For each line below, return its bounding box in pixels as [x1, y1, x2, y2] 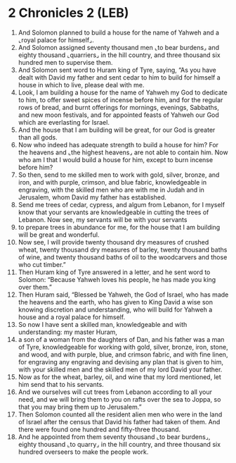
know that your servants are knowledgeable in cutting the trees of [18, 208, 209, 216]
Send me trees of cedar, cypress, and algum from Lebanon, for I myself [18, 200, 225, 209]
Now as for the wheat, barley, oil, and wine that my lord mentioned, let [18, 372, 222, 381]
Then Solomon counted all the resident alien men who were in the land [18, 410, 223, 419]
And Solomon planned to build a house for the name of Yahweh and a [18, 28, 220, 37]
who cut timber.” [18, 260, 66, 268]
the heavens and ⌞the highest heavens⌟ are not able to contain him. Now [18, 148, 228, 156]
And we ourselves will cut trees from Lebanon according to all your [18, 388, 213, 396]
